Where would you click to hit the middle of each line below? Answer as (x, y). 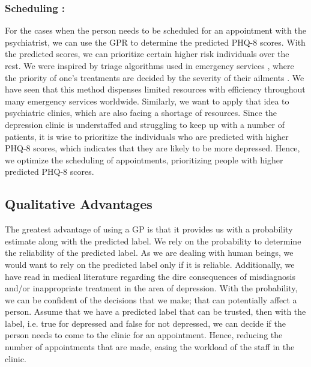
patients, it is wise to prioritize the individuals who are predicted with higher (147, 136)
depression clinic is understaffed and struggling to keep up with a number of (145, 124)
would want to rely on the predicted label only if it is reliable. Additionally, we (150, 264)
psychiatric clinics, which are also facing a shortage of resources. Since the (141, 113)
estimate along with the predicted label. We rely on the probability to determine (153, 241)
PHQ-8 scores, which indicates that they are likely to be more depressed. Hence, (152, 148)
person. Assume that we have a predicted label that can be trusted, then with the (155, 311)
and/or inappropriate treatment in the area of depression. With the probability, (151, 288)
